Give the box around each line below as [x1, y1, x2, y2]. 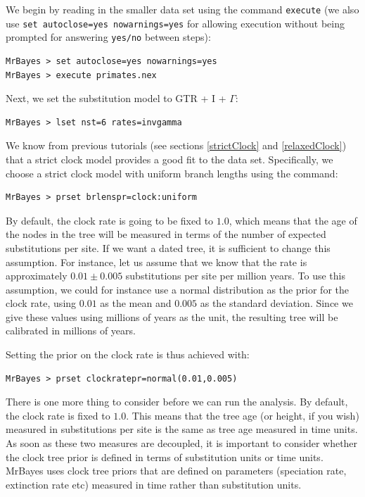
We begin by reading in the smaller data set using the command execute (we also [6, 2, 359, 16]
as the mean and [100, 296, 172, 310]
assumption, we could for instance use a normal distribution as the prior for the [6, 282, 349, 296]
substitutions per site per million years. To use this [125, 268, 345, 283]
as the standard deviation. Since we [200, 296, 353, 310]
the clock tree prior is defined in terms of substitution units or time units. [6, 449, 324, 464]
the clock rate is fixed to [6, 408, 110, 422]
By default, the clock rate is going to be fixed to [6, 213, 214, 227]
